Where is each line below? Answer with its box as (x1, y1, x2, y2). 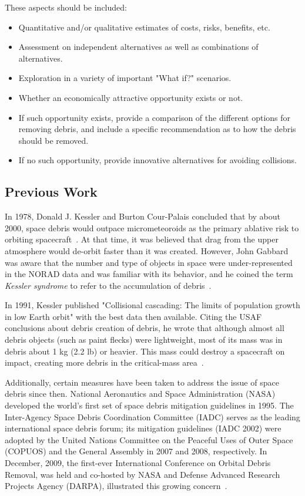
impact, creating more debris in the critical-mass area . (5, 356, 204, 369)
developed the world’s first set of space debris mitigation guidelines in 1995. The (5, 399, 294, 411)
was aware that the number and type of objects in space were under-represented (5, 256, 293, 268)
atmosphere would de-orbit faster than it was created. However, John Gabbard (5, 244, 289, 257)
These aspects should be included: (5, 1, 127, 13)
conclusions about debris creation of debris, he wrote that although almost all (5, 322, 284, 334)
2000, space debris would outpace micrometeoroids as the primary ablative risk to (5, 221, 299, 234)
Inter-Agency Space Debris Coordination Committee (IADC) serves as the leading (5, 410, 300, 423)
